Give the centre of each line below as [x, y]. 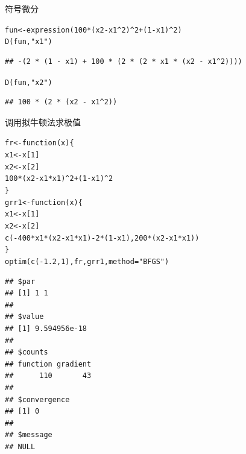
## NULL [20, 446]
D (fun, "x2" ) [29, 82]
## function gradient [48, 364]
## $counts [27, 352]
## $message [29, 435]
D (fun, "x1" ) [29, 42]
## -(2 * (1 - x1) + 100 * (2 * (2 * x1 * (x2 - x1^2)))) [124, 61]
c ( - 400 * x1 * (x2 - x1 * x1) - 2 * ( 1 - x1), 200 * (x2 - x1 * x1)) [102, 238]
